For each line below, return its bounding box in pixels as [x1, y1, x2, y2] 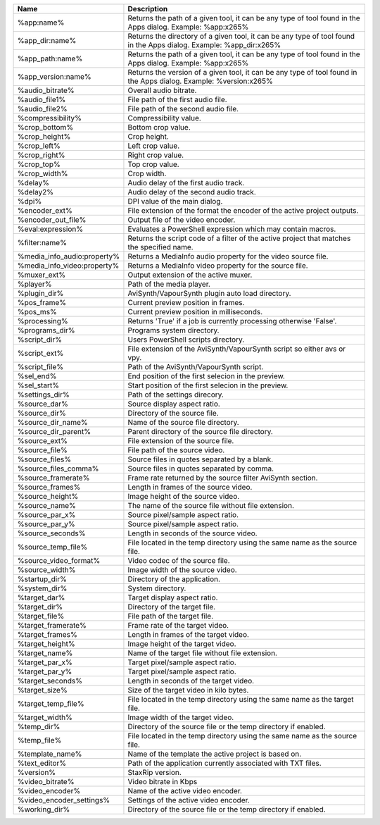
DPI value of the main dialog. [127, 197, 223, 206]
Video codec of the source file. [127, 556, 230, 565]
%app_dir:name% [17, 36, 77, 45]
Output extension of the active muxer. [127, 270, 253, 280]
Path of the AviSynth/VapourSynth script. [127, 362, 264, 371]
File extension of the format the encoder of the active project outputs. [127, 206, 359, 215]
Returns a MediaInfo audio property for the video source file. [127, 252, 329, 261]
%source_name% [17, 501, 77, 510]
